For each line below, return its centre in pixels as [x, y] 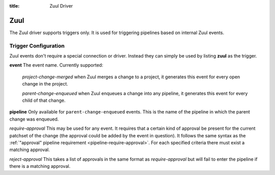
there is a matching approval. [40, 166]
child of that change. [44, 100]
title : [15, 6]
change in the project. [45, 84]
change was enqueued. [34, 119]
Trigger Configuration [37, 46]
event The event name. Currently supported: [56, 65]
